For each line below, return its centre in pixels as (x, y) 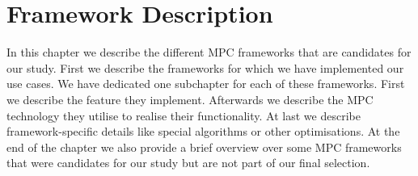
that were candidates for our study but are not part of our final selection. (188, 163)
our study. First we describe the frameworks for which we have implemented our (205, 67)
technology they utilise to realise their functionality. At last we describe (184, 115)
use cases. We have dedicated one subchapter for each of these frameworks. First (206, 84)
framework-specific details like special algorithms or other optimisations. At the (203, 131)
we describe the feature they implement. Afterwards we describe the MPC (190, 99)
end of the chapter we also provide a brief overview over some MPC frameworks (204, 147)
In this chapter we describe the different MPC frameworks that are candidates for (209, 52)
